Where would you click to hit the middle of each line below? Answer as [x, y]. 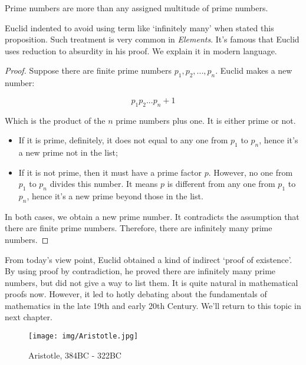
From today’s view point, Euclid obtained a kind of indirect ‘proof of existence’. [149, 259]
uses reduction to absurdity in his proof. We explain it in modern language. [141, 50]
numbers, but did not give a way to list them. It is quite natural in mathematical [152, 282]
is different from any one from [221, 184]
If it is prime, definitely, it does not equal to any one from [123, 140]
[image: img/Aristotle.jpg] [83, 336]
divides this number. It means [104, 184]
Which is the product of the [55, 120]
